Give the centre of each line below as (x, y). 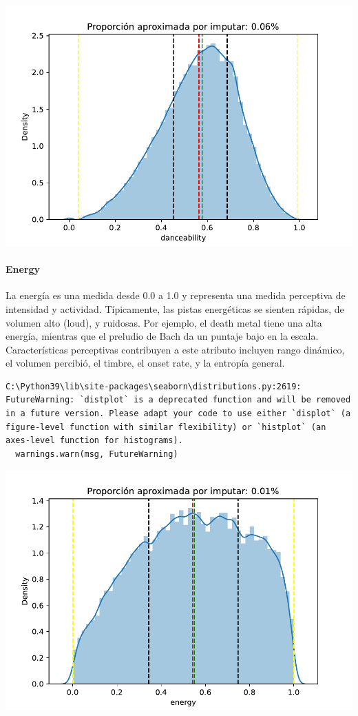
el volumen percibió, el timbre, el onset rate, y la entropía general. (145, 363)
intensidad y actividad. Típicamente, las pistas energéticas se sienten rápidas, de (175, 308)
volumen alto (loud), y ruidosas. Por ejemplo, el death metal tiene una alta (164, 322)
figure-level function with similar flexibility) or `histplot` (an (166, 427)
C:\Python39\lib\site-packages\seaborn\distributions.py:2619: (154, 386)
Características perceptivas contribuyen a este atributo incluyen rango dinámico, (175, 349)
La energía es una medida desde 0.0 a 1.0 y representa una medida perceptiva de (176, 295)
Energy (23, 269)
